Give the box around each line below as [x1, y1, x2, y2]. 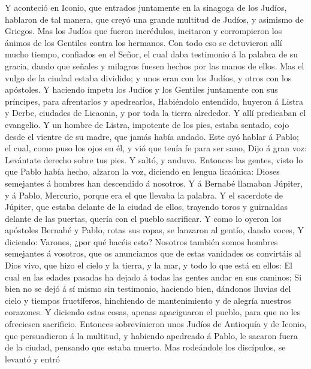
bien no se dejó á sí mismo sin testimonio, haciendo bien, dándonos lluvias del [5, 282, 291, 295]
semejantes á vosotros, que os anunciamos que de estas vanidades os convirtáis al [5, 247, 301, 260]
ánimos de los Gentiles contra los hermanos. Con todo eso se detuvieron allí [5, 36, 282, 48]
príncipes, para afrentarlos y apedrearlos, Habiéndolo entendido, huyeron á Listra [5, 94, 303, 107]
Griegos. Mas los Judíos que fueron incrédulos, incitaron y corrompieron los [5, 25, 282, 37]
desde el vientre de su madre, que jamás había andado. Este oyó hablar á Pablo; [5, 130, 299, 142]
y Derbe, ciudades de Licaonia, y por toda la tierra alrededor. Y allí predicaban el [5, 106, 306, 119]
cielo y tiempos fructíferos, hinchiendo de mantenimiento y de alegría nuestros [5, 294, 291, 306]
